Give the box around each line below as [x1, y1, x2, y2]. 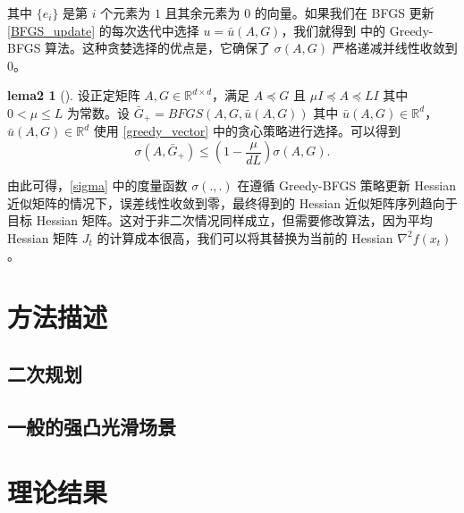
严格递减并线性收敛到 [332, 38, 458, 57]
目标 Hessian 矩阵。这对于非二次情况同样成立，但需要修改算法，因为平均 [7, 211, 433, 230]
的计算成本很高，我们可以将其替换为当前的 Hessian [97, 228, 393, 247]
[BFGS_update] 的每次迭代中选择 [7, 21, 199, 39]
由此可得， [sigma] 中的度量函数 [7, 176, 188, 195]
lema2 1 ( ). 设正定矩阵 [7, 86, 140, 105]
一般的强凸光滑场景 [7, 412, 176, 440]
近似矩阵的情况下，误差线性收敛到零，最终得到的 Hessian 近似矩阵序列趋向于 [7, 193, 458, 212]
